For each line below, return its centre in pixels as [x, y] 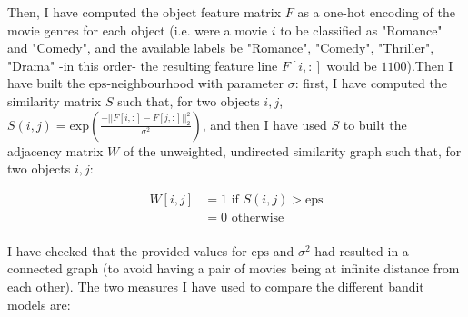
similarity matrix [55, 100]
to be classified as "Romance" [361, 30]
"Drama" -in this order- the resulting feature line [143, 65]
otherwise [258, 218]
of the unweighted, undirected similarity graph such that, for [292, 150]
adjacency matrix [55, 150]
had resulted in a [362, 250]
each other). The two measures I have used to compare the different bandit [216, 287]
